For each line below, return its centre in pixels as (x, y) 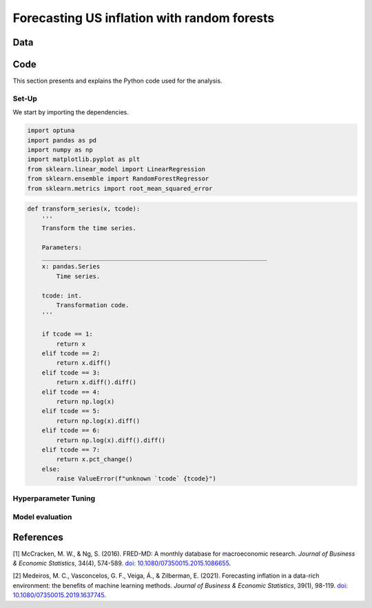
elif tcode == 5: (71, 411)
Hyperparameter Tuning (54, 499)
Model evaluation (42, 516)
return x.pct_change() (95, 459)
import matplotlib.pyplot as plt (84, 159)
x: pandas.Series (71, 266)
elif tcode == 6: (71, 431)
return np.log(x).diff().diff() (111, 440)
